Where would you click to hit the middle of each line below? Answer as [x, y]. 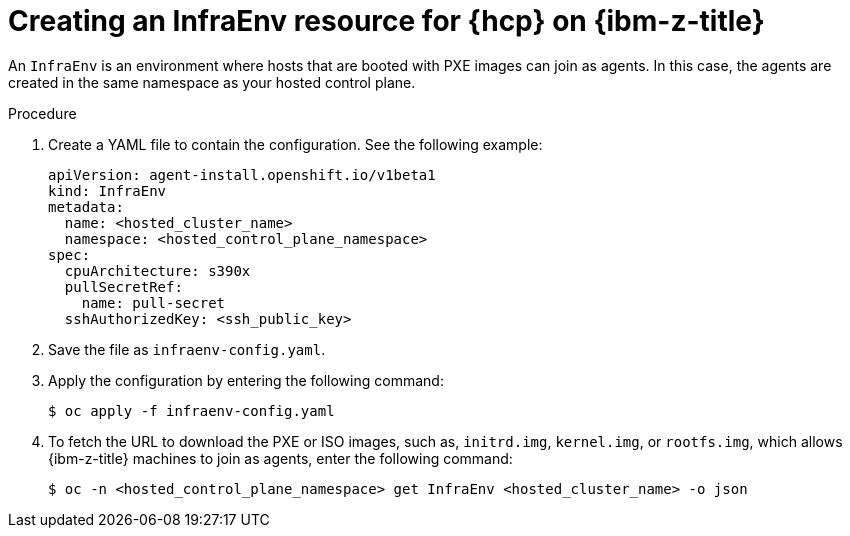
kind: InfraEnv [107, 190]
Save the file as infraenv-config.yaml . [187, 349]
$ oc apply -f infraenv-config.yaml [191, 410]
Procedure [42, 113]
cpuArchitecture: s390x [157, 270]
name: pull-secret [153, 302]
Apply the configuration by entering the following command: [246, 380]
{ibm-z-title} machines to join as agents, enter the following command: [280, 458]
